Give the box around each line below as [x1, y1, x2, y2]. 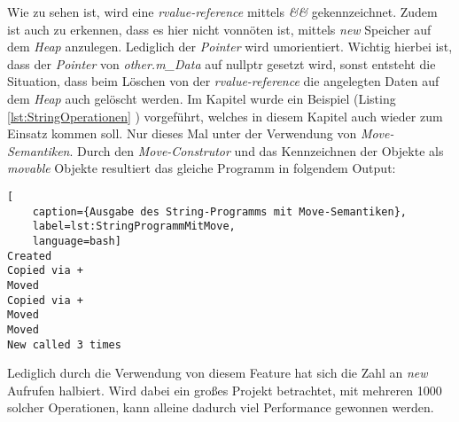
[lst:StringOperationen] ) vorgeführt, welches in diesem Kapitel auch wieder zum [7, 106, 443, 125]
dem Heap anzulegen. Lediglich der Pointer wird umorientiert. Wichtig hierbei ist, [7, 37, 453, 56]
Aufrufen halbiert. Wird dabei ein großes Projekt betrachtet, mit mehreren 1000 [7, 380, 442, 399]
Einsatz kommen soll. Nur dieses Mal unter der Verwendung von [7, 124, 357, 143]
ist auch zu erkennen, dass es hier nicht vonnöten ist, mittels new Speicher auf [7, 20, 432, 38]
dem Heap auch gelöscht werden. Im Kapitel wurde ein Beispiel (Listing [7, 89, 396, 107]
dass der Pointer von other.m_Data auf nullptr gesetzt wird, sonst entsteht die [7, 54, 436, 73]
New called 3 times [7, 338, 121, 351]
